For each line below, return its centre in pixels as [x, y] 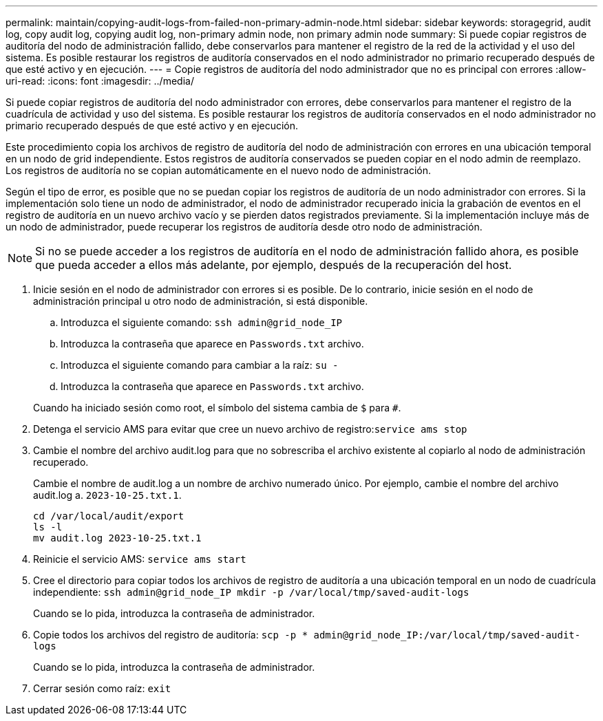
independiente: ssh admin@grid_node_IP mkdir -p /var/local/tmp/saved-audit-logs [251, 592]
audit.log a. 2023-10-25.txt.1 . [107, 495]
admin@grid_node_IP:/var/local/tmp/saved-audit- [447, 635]
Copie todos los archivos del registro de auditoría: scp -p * [171, 635]
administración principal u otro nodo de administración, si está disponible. [201, 301]
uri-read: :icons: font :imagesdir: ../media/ [100, 81]
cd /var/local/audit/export [109, 516]
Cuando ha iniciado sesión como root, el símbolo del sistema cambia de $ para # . [217, 408]
